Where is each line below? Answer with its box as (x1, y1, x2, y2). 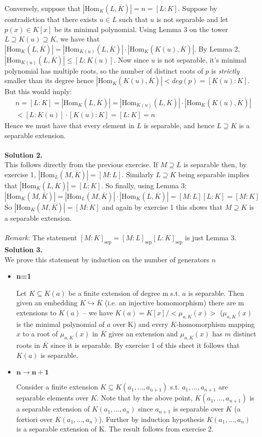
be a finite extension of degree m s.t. (68, 287, 180, 298)
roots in (16, 340, 40, 350)
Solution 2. (4, 149, 43, 160)
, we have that (56, 34, 100, 44)
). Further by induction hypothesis (98, 413, 204, 424)
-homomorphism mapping (176, 318, 255, 329)
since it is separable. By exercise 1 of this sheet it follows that (50, 340, 240, 350)
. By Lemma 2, (194, 43, 240, 54)
